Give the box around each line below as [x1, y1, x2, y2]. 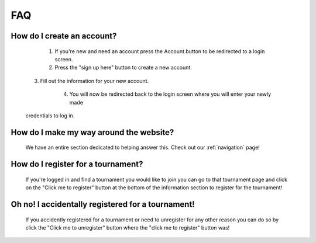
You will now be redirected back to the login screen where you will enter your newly [69, 91, 272, 98]
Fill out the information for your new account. [40, 77, 149, 84]
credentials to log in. [25, 112, 75, 119]
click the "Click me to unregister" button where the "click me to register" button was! [25, 224, 230, 231]
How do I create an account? [11, 31, 117, 41]
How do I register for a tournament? [11, 159, 143, 169]
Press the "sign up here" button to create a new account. [54, 64, 193, 71]
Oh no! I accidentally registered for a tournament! [11, 199, 195, 209]
